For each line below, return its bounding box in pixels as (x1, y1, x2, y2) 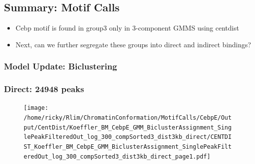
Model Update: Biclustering (4, 60, 117, 72)
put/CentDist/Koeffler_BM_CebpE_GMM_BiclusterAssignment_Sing (24, 124, 232, 131)
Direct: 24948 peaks (4, 83, 84, 95)
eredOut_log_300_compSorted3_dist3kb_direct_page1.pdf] (24, 153, 211, 160)
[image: (24, 104, 49, 112)
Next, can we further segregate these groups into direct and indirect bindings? (15, 39, 251, 49)
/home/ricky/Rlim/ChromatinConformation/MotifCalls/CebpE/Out (24, 114, 232, 122)
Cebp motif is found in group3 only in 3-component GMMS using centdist (15, 23, 239, 33)
